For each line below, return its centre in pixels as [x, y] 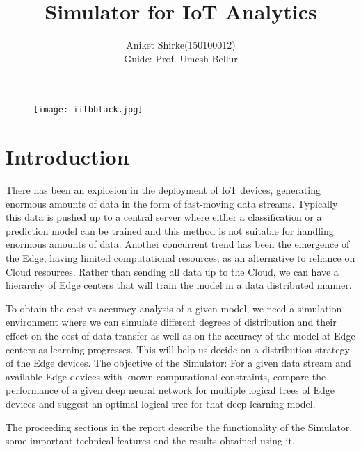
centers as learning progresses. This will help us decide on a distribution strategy [178, 349]
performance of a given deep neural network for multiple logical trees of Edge [170, 390]
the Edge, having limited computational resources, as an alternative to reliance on [180, 258]
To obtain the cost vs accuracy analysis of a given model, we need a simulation [174, 308]
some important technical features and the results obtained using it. [150, 441]
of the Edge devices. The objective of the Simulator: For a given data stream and [178, 363]
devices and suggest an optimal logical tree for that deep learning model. [161, 403]
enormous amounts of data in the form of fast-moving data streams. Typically [172, 203]
